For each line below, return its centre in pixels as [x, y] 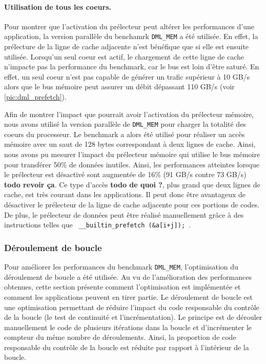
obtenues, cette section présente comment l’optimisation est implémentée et [122, 287]
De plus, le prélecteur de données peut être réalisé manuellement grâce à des [124, 214]
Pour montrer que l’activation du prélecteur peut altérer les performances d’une [129, 26]
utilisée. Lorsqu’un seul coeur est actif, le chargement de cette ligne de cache [124, 56]
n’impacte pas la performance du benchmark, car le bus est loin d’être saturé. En [132, 66]
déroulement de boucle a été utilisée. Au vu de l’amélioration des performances [128, 276]
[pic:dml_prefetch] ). [35, 97]
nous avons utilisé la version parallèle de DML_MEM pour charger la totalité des [125, 124]
